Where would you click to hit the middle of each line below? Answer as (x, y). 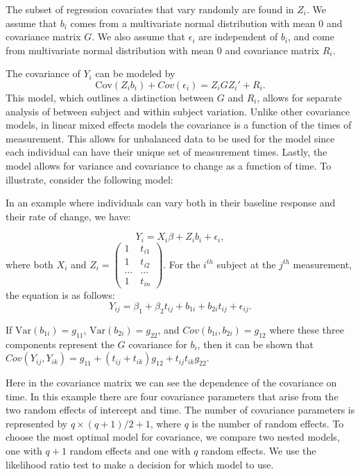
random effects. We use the (259, 451)
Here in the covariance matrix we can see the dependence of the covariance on (171, 383)
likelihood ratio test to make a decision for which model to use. (140, 464)
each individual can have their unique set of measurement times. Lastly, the (166, 152)
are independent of (238, 36)
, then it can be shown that (255, 344)
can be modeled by (135, 73)
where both (29, 264)
